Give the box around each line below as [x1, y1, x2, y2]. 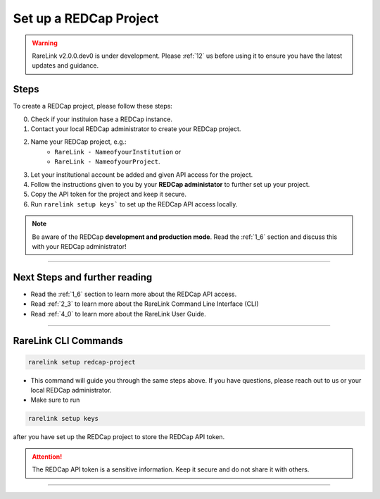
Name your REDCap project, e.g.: [30, 137, 127, 146]
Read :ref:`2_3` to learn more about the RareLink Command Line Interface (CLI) [30, 300, 260, 308]
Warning [32, 39, 58, 47]
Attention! [32, 452, 63, 461]
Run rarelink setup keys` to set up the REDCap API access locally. [30, 199, 238, 208]
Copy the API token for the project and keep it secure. [30, 190, 186, 199]
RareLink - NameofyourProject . [54, 157, 161, 166]
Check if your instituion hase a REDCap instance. [30, 115, 172, 123]
